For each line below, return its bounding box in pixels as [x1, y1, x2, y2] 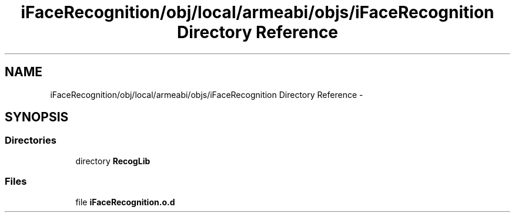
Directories [5, 134, 56, 147]
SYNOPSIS [5, 110, 69, 125]
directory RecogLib [75, 155, 151, 166]
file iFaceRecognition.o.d [75, 196, 175, 207]
